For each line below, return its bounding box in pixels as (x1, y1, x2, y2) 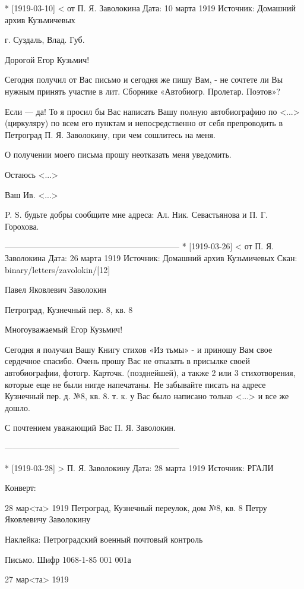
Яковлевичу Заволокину (5, 513, 91, 525)
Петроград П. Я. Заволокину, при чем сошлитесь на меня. (5, 128, 216, 140)
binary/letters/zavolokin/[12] (5, 263, 110, 275)
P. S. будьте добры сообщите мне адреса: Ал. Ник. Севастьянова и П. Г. (5, 208, 268, 221)
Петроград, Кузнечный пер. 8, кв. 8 (5, 303, 133, 315)
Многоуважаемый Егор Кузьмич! (5, 323, 123, 336)
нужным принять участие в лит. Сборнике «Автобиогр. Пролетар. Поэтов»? (5, 84, 281, 97)
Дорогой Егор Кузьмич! (5, 53, 90, 65)
